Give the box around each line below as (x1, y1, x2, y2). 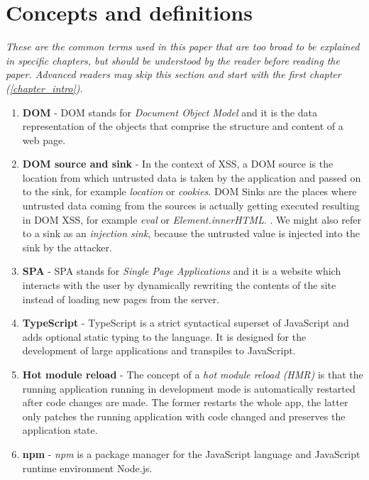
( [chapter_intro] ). (6, 80, 83, 95)
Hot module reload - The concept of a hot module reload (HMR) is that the (22, 367, 363, 381)
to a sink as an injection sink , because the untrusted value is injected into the (22, 226, 360, 241)
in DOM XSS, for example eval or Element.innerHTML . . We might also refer (22, 212, 361, 227)
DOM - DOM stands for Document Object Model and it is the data (22, 104, 317, 119)
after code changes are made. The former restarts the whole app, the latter (22, 395, 348, 410)
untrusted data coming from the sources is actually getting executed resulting (22, 198, 360, 213)
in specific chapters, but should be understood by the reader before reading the (6, 53, 340, 67)
